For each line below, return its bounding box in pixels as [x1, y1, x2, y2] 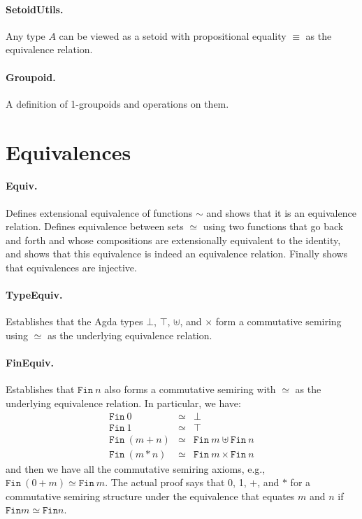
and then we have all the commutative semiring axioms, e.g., [6, 461, 266, 476]
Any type [6, 28, 45, 43]
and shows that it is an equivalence [206, 205, 356, 220]
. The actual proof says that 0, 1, [105, 475, 247, 490]
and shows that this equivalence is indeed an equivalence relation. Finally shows [6, 246, 348, 261]
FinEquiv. [6, 355, 55, 370]
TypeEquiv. [6, 287, 63, 302]
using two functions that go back [203, 219, 344, 234]
